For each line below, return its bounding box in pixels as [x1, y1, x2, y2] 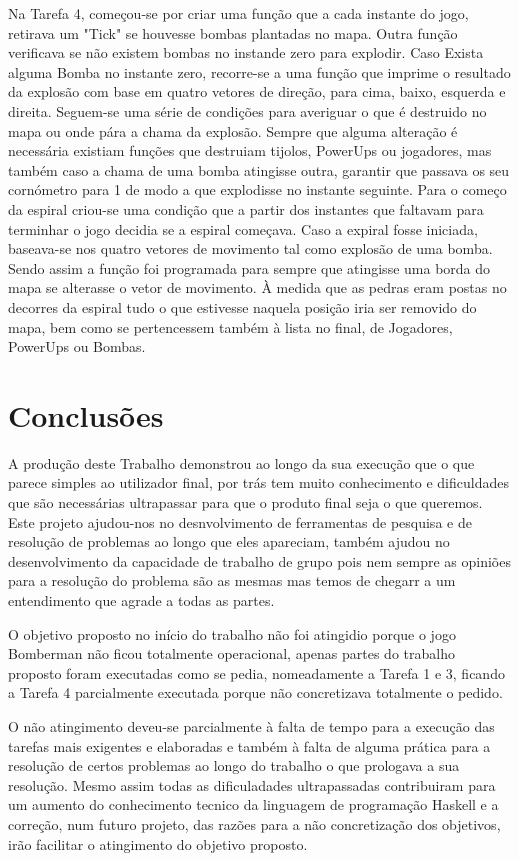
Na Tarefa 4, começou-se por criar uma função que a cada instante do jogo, [8, 3, 469, 23]
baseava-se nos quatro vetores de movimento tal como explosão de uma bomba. [8, 238, 493, 259]
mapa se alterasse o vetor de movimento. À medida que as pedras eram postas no [8, 277, 507, 298]
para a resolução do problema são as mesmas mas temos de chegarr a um [8, 570, 456, 591]
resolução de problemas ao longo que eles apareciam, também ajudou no [8, 531, 450, 552]
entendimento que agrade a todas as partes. [8, 589, 275, 610]
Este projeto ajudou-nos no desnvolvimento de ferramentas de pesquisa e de [8, 511, 472, 532]
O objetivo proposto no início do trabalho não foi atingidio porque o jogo [8, 623, 456, 644]
